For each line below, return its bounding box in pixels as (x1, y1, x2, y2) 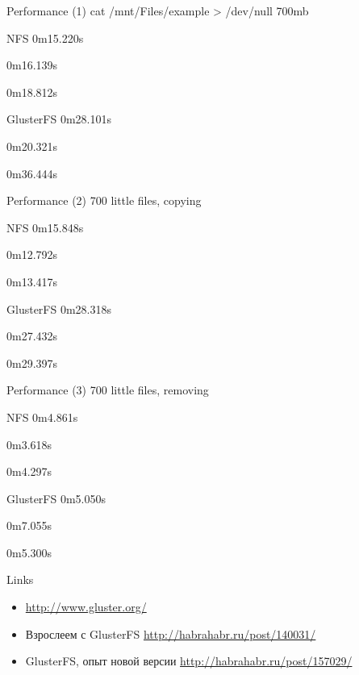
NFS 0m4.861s (6, 408, 78, 425)
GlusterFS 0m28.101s (6, 110, 111, 127)
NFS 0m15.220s (6, 29, 84, 46)
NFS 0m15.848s (6, 219, 84, 235)
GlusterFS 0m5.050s (6, 490, 106, 506)
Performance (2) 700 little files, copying (6, 192, 202, 209)
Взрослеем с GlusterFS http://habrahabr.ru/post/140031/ (25, 625, 316, 642)
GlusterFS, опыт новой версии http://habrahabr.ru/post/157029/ (25, 652, 353, 669)
